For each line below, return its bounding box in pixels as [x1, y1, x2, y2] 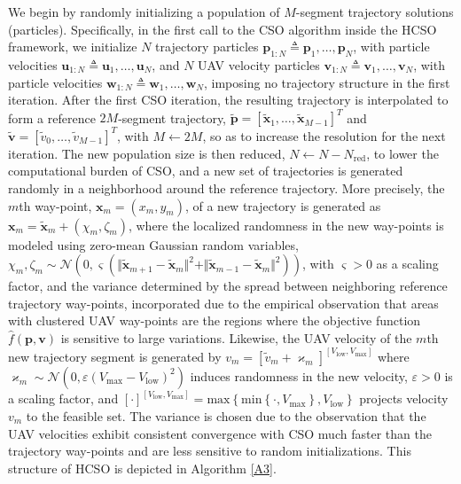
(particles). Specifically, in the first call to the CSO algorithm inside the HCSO [8, 20, 437, 38]
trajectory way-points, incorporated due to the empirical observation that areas [8, 293, 439, 312]
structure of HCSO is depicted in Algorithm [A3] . [8, 458, 277, 477]
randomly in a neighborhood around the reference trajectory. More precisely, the [8, 178, 445, 197]
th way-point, [19, 196, 92, 215]
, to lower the [366, 144, 439, 162]
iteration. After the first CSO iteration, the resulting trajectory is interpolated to [8, 90, 449, 109]
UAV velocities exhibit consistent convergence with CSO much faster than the [8, 424, 432, 442]
